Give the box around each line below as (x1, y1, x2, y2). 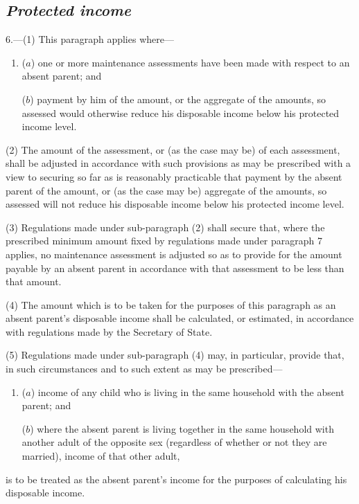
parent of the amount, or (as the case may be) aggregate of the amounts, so (6, 183, 327, 197)
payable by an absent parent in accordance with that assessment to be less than (6, 260, 344, 275)
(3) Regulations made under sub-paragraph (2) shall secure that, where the (6, 219, 325, 234)
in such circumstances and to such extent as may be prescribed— (6, 361, 283, 376)
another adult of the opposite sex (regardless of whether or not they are (21, 435, 327, 449)
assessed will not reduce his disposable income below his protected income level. (6, 197, 344, 211)
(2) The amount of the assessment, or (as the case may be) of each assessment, (6, 142, 340, 156)
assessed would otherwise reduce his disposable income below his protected (21, 105, 340, 120)
